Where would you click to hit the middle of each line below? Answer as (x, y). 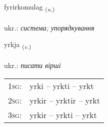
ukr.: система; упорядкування (49, 27)
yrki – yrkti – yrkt (62, 85)
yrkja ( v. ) (18, 45)
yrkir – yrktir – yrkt (65, 100)
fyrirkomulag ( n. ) (29, 7)
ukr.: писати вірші (32, 65)
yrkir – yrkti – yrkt (63, 114)
